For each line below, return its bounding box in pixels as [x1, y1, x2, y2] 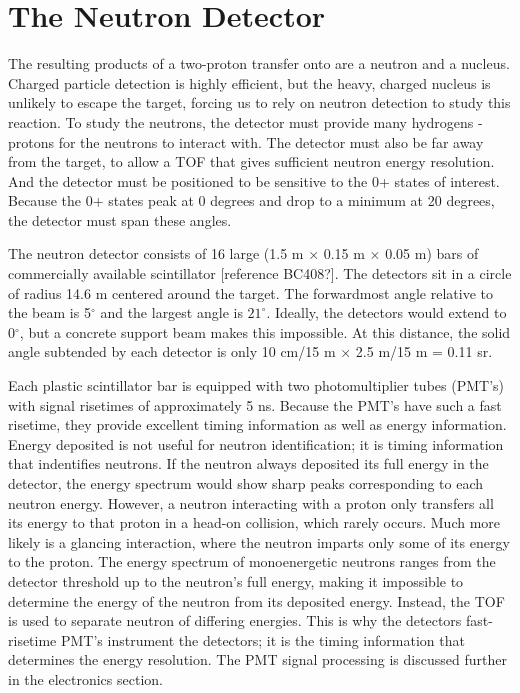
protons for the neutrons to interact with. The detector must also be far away [8, 131, 484, 152]
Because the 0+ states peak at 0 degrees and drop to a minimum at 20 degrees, [8, 190, 495, 211]
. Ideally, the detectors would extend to [266, 302, 507, 323]
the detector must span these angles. [8, 209, 232, 230]
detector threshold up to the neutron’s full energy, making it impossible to [8, 570, 464, 591]
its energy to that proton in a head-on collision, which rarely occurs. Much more [8, 512, 501, 533]
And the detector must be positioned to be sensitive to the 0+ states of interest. [8, 170, 500, 191]
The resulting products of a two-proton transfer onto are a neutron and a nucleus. [8, 53, 510, 74]
